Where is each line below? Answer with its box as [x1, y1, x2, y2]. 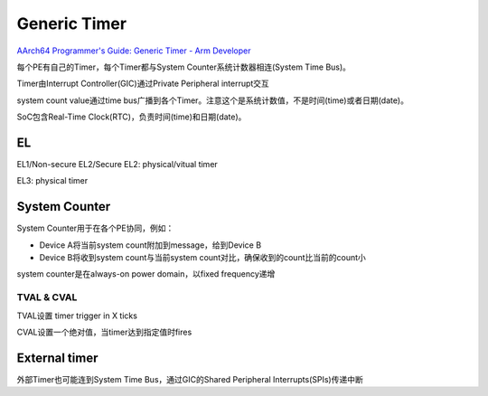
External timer [16, 350, 99, 365]
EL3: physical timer [16, 175, 89, 186]
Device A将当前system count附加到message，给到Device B [39, 240, 262, 250]
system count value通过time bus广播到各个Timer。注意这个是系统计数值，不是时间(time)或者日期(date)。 [16, 95, 408, 106]
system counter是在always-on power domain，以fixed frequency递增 [16, 269, 276, 279]
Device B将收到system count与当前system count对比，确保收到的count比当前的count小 [39, 252, 366, 263]
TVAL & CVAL [16, 291, 78, 304]
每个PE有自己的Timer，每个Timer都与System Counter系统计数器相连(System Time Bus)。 [16, 61, 352, 72]
